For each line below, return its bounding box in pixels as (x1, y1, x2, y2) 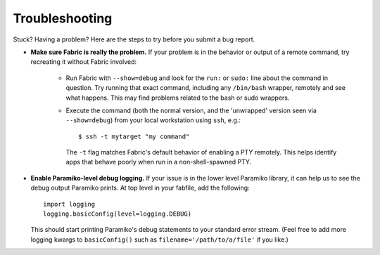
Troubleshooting (13, 11, 113, 26)
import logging (43, 200, 96, 208)
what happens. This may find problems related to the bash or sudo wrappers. (65, 93, 290, 102)
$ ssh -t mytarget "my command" (78, 132, 190, 140)
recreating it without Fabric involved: (30, 58, 137, 66)
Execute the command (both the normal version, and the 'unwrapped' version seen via (65, 106, 317, 115)
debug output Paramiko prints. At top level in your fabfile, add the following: (30, 183, 250, 192)
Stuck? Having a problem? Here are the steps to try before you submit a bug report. (13, 35, 255, 44)
